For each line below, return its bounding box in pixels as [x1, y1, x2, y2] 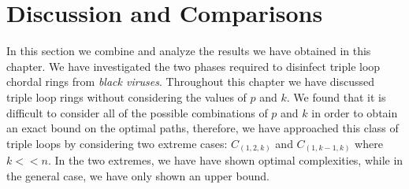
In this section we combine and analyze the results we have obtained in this [6, 43, 371, 59]
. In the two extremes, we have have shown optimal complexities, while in [48, 152, 403, 169]
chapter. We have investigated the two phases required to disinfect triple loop [6, 57, 381, 74]
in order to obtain [311, 104, 398, 120]
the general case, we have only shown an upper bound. [6, 167, 270, 183]
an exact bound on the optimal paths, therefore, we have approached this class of [6, 120, 399, 136]
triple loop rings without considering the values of [6, 88, 247, 105]
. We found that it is [286, 88, 386, 105]
